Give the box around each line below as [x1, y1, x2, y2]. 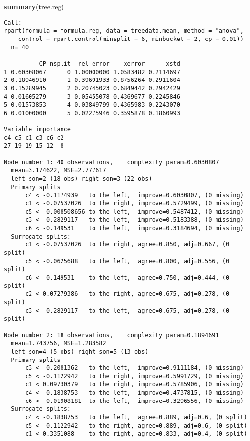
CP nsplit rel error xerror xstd [39, 60, 180, 67]
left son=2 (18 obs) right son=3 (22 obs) [11, 175, 152, 183]
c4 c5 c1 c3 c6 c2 [4, 134, 64, 141]
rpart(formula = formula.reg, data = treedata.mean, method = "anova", [4, 27, 244, 35]
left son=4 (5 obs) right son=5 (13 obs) [11, 348, 149, 355]
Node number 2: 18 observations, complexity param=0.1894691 [4, 331, 219, 339]
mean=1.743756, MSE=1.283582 [11, 340, 106, 347]
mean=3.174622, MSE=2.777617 [11, 167, 106, 174]
